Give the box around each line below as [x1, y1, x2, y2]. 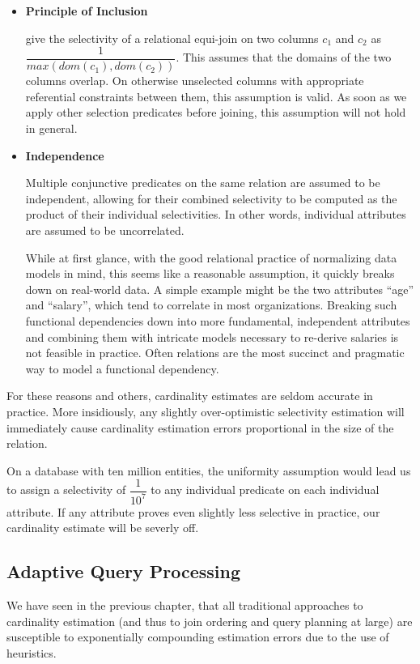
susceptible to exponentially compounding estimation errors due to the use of [6, 628, 389, 645]
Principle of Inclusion [25, 2, 148, 19]
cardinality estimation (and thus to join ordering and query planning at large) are [6, 612, 413, 629]
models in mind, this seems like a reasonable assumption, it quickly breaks [25, 265, 395, 282]
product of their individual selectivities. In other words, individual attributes [25, 206, 406, 223]
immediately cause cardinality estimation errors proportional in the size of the [6, 419, 394, 436]
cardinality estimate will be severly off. [6, 519, 199, 536]
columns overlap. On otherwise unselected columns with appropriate [25, 72, 364, 89]
